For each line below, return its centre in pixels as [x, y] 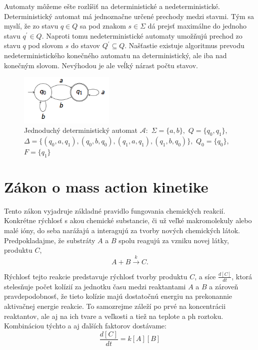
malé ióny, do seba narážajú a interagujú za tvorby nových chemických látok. [122, 230]
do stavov [85, 45]
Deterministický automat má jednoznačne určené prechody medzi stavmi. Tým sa [129, 16]
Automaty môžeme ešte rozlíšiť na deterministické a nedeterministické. [112, 6]
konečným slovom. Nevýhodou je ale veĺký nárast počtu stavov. [101, 65]
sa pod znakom [103, 26]
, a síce [205, 276]
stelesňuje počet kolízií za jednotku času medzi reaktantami [95, 286]
